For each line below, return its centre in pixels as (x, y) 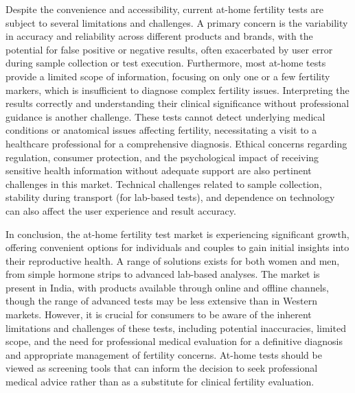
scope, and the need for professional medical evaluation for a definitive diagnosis (174, 341)
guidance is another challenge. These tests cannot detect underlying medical (165, 116)
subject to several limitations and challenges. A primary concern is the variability (177, 22)
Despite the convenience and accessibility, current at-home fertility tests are (165, 9)
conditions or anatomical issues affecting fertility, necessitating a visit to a (161, 130)
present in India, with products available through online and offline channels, (167, 287)
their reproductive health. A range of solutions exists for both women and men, (173, 260)
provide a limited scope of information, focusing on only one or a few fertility (168, 76)
